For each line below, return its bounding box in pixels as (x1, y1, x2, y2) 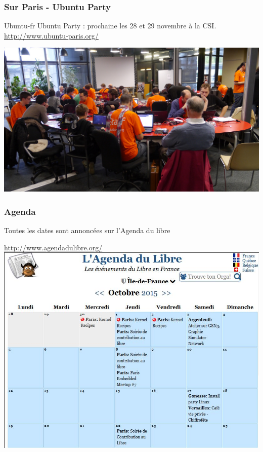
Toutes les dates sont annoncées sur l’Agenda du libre (4, 225, 170, 236)
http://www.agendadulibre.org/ (4, 242, 103, 252)
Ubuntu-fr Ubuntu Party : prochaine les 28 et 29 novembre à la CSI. (4, 20, 216, 31)
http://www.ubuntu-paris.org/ (4, 30, 99, 41)
